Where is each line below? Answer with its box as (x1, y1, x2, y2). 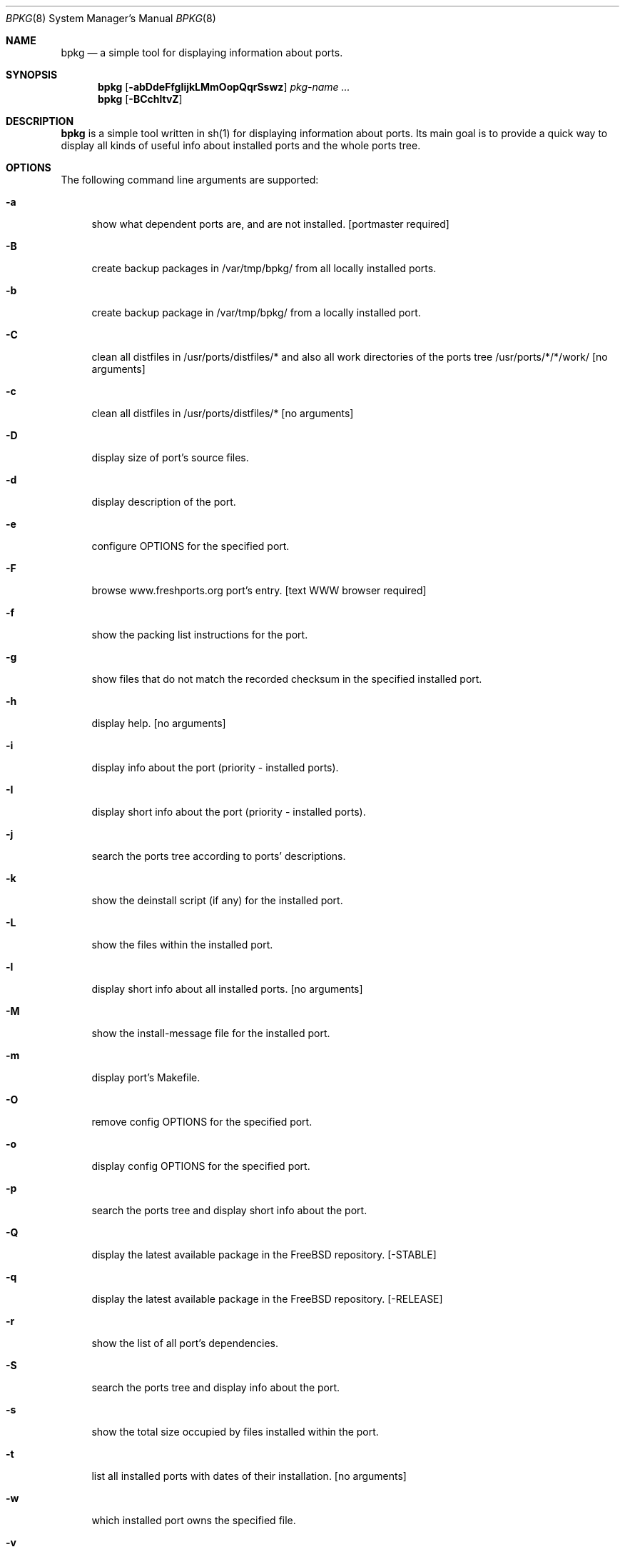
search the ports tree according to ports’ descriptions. (91, 850, 346, 862)
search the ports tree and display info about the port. (91, 1381, 340, 1393)
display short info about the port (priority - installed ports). (91, 806, 366, 818)
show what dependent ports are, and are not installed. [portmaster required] (91, 218, 449, 230)
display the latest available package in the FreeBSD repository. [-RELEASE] (91, 1293, 443, 1305)
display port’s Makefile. (91, 1071, 200, 1083)
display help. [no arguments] (91, 717, 226, 729)
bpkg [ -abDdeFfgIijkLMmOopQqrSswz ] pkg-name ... (98, 81, 350, 93)
